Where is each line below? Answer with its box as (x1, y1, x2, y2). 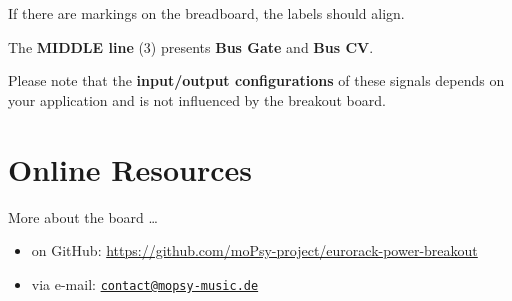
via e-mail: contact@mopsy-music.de (31, 273, 259, 294)
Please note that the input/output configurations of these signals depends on (8, 70, 505, 91)
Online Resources (8, 148, 252, 189)
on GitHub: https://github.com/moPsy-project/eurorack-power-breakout (31, 240, 478, 261)
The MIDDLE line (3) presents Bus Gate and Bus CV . (8, 36, 374, 57)
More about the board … (8, 206, 158, 227)
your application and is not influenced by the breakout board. (8, 89, 386, 110)
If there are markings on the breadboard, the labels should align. (8, 3, 405, 23)
